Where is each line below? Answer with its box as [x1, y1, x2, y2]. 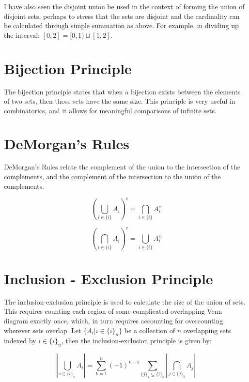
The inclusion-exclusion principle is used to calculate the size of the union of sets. [4, 296, 246, 306]
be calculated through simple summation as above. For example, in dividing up [4, 20, 239, 31]
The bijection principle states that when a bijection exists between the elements [4, 86, 241, 96]
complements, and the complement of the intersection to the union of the [4, 171, 221, 181]
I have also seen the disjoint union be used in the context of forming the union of [4, 1, 245, 11]
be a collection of [124, 325, 175, 335]
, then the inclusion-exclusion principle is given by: [61, 336, 212, 346]
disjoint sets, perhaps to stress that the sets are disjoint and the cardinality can [4, 11, 240, 21]
